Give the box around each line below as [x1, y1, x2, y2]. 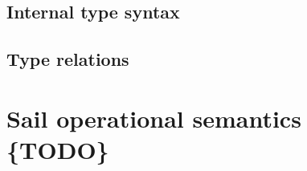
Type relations [6, 47, 129, 71]
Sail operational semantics [6, 101, 301, 134]
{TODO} [6, 132, 109, 165]
